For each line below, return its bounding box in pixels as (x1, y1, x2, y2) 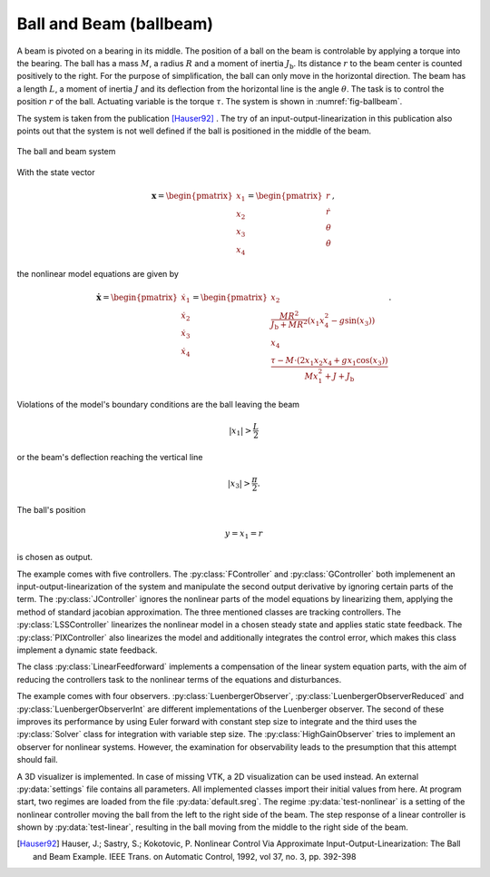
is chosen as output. (16, 552, 93, 563)
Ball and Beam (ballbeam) (16, 14, 213, 34)
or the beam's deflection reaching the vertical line (16, 451, 203, 462)
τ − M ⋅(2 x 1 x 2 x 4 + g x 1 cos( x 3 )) (270, 355, 388, 368)
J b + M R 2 (270, 318, 309, 331)
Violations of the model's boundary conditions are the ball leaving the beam (16, 399, 299, 409)
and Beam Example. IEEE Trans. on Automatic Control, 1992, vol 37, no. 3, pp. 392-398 (33, 851, 357, 862)
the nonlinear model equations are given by (16, 268, 179, 279)
